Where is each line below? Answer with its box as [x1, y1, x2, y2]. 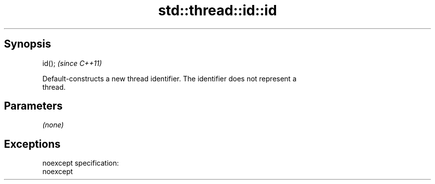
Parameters [4, 100, 63, 113]
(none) [42, 121, 64, 129]
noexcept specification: [42, 159, 119, 168]
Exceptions [4, 137, 61, 150]
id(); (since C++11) [42, 59, 102, 67]
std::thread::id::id [158, 2, 277, 19]
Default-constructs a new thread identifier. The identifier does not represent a [42, 74, 296, 83]
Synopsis [4, 38, 51, 51]
